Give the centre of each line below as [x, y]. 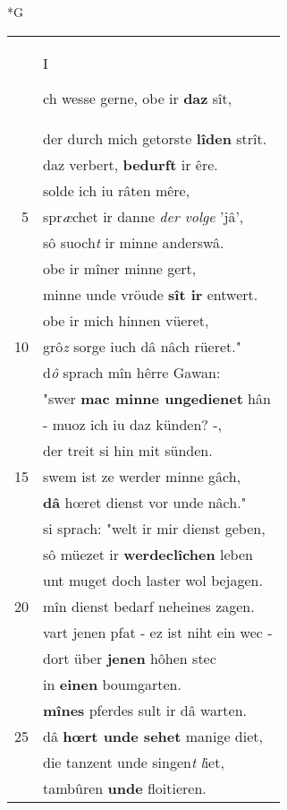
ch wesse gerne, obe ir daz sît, [138, 98]
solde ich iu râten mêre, [117, 190]
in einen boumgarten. [112, 684]
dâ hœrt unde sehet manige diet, [153, 736]
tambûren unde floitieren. [125, 788]
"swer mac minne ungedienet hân [157, 398]
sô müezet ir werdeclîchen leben [148, 554]
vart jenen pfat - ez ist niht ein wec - [158, 632]
